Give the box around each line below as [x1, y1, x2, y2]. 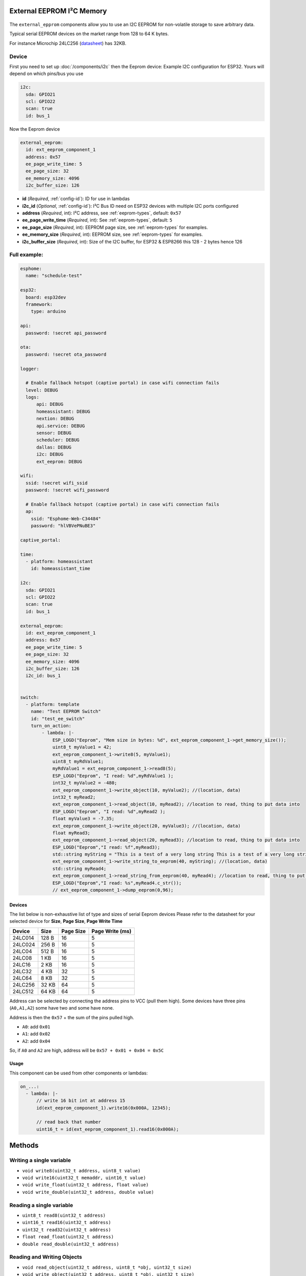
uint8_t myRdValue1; [52, 758, 104, 765]
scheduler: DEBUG [36, 437, 80, 443]
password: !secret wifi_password [25, 487, 109, 493]
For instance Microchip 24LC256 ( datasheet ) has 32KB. [9, 40, 127, 46]
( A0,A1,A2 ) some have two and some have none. [9, 1005, 114, 1011]
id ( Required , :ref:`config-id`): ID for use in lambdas [22, 195, 130, 202]
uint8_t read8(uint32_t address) [22, 1212, 106, 1218]
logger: [20, 365, 39, 372]
